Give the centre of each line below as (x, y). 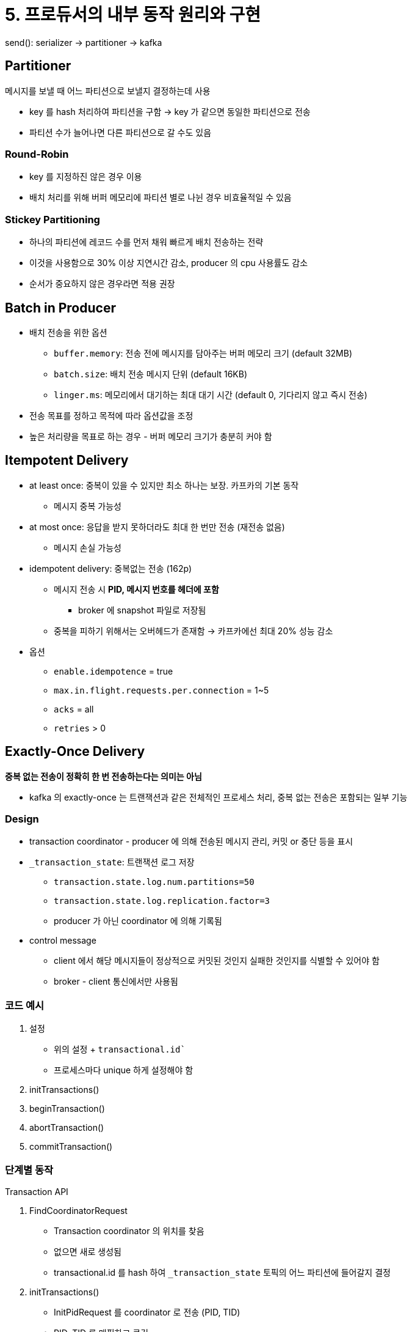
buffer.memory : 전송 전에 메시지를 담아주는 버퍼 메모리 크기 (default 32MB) (203, 353)
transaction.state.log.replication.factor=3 (162, 901)
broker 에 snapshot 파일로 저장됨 (142, 610)
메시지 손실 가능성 (88, 547)
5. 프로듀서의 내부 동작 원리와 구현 (133, 15)
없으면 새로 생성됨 (88, 1251)
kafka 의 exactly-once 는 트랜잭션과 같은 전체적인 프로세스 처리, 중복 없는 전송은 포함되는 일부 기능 (219, 797)
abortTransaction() (67, 1128)
